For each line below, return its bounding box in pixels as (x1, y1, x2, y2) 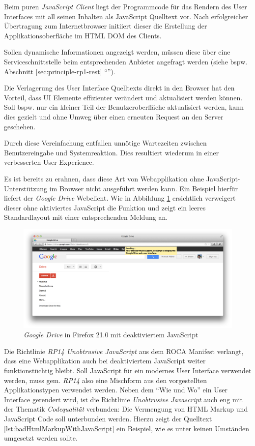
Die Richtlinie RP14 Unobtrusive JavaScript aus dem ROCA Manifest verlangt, (4, 346, 244, 356)
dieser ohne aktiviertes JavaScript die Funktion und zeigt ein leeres (4, 202, 206, 212)
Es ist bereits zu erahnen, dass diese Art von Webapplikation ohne (4, 173, 204, 183)
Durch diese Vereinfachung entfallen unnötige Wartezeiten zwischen (4, 138, 207, 148)
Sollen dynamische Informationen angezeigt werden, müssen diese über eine (4, 47, 230, 57)
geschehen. (4, 121, 36, 131)
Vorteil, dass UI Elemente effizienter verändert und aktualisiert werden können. (4, 92, 243, 102)
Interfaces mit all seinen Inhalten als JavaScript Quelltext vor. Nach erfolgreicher (4, 11, 248, 21)
